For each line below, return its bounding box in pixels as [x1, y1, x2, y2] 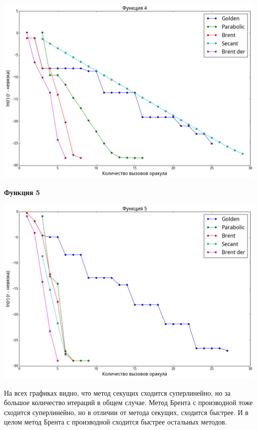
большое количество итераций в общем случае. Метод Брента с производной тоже [4, 397, 253, 408]
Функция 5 [4, 187, 40, 198]
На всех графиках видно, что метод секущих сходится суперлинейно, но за [4, 387, 231, 398]
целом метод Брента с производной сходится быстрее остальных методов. [4, 417, 227, 427]
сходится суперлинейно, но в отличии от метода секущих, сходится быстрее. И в [4, 407, 249, 417]
